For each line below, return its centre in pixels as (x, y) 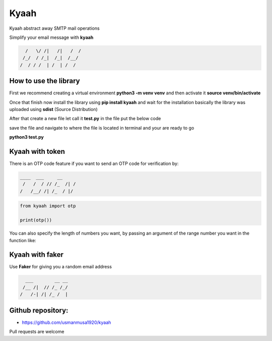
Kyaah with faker (37, 255)
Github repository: (39, 310)
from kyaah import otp (48, 206)
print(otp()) (36, 220)
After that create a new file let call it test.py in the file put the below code (85, 119)
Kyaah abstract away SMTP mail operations (55, 28)
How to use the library (45, 81)
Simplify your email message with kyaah (51, 37)
